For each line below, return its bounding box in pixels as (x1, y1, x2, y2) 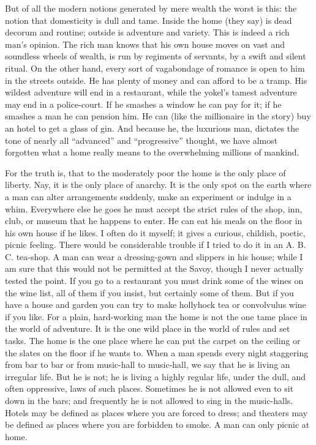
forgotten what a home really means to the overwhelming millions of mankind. (5, 146, 299, 159)
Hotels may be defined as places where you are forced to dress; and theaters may (5, 406, 308, 419)
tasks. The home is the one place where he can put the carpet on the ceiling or (5, 334, 301, 347)
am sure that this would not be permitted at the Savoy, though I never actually (5, 262, 304, 275)
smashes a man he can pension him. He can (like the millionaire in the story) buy (5, 110, 311, 122)
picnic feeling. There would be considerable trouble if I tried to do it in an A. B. (5, 238, 306, 251)
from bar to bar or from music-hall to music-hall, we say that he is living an (5, 358, 290, 371)
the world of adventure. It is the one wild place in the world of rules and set (5, 322, 290, 335)
